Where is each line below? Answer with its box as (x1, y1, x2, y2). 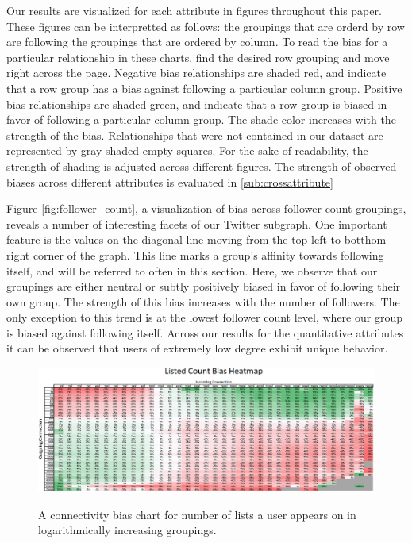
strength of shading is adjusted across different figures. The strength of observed (6, 157, 397, 174)
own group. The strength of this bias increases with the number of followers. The (6, 293, 400, 310)
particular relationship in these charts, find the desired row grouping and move (6, 48, 390, 65)
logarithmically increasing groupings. (38, 522, 217, 538)
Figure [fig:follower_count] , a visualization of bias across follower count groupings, (6, 200, 406, 217)
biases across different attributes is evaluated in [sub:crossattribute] (6, 173, 333, 190)
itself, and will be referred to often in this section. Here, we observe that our (6, 262, 378, 279)
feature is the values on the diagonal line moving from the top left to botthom (6, 231, 387, 248)
